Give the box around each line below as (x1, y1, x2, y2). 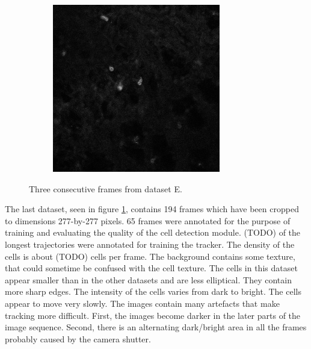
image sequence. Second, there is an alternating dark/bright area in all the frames (5, 321, 307, 333)
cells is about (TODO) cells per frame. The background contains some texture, (5, 250, 295, 262)
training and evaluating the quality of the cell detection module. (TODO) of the (5, 226, 301, 239)
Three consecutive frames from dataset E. (29, 182, 182, 195)
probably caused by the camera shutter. (5, 332, 151, 345)
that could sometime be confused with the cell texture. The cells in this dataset (5, 262, 298, 274)
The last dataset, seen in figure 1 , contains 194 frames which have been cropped (5, 203, 299, 215)
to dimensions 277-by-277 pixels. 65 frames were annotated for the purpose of (5, 214, 291, 227)
